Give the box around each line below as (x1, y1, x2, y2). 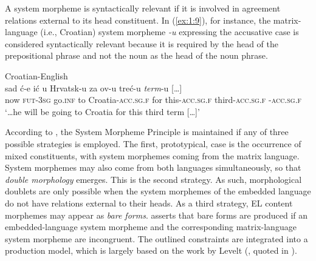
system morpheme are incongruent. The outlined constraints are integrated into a (5, 232, 308, 245)
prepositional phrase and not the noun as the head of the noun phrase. (5, 49, 268, 62)
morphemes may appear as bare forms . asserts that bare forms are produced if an (5, 208, 308, 221)
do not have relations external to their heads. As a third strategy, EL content (5, 196, 293, 209)
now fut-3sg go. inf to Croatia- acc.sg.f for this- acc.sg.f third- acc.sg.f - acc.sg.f (5, 93, 302, 106)
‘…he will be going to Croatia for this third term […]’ (5, 105, 200, 117)
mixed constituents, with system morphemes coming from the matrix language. (5, 149, 300, 162)
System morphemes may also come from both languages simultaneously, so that (5, 161, 301, 174)
